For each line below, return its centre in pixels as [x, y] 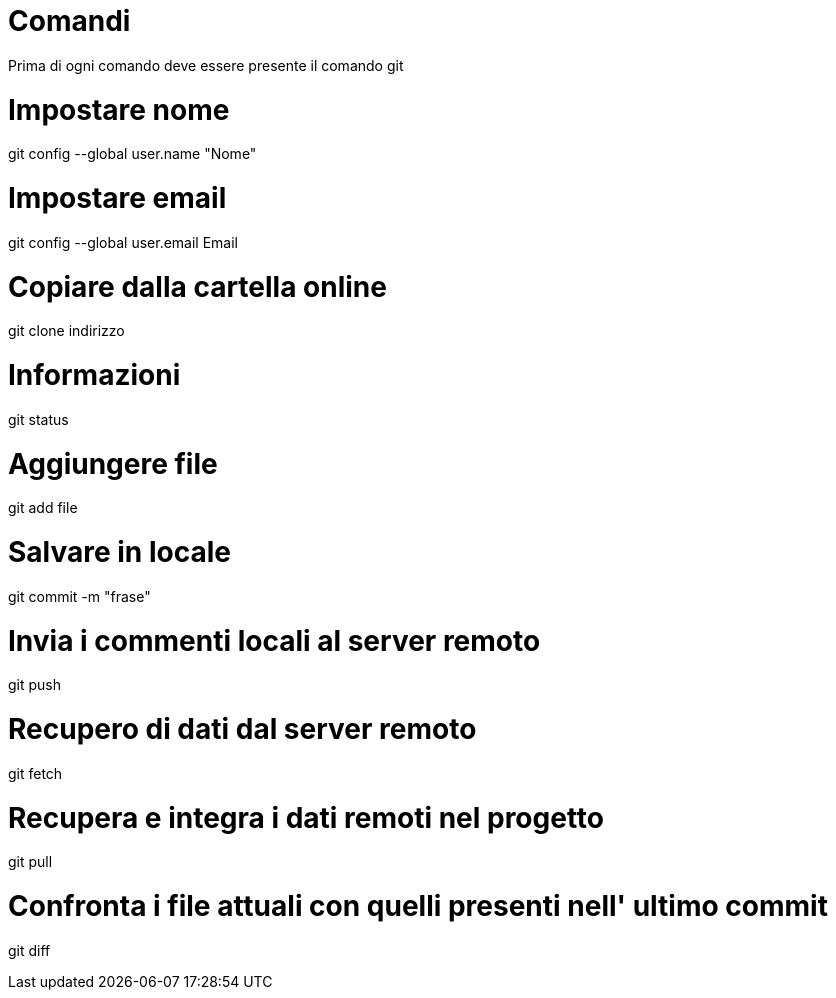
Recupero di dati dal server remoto [242, 729]
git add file [43, 508]
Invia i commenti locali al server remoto [274, 640]
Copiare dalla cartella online [197, 286]
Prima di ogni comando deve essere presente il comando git [206, 65]
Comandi [69, 21]
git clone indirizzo [66, 331]
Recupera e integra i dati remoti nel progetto [306, 817]
